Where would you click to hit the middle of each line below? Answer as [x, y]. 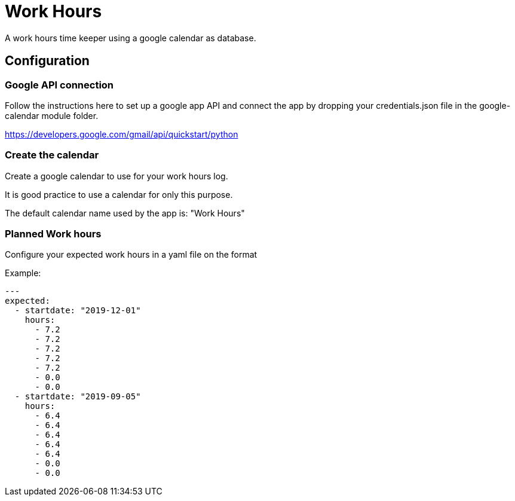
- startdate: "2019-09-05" [78, 397]
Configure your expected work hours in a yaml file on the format [131, 255]
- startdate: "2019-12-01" [78, 311]
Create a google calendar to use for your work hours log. [117, 176]
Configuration [47, 61]
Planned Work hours [53, 234]
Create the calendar [52, 155]
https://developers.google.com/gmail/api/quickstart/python [122, 134]
